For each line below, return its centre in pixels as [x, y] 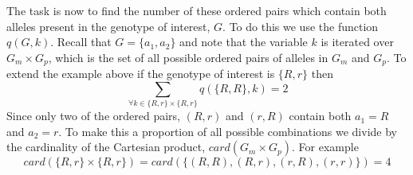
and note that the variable [244, 42]
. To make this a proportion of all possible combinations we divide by [228, 131]
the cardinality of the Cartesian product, [106, 147]
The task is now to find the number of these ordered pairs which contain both [197, 10]
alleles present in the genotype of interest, [108, 26]
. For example [325, 147]
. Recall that [81, 42]
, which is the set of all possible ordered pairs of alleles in [188, 57]
